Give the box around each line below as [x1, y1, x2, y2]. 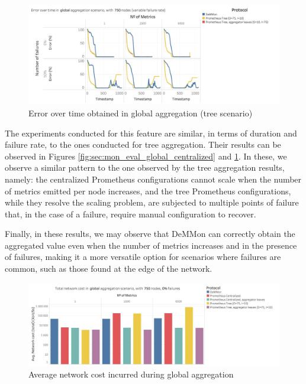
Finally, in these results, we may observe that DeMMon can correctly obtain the [5, 227, 295, 240]
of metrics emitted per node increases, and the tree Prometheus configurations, [5, 184, 291, 197]
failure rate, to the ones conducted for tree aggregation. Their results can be [5, 138, 281, 151]
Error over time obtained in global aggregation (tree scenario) [28, 106, 253, 119]
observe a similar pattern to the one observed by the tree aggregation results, [5, 161, 285, 174]
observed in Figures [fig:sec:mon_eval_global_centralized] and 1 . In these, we [5, 149, 287, 162]
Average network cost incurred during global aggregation [28, 368, 234, 380]
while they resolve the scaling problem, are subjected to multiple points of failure [5, 196, 299, 209]
